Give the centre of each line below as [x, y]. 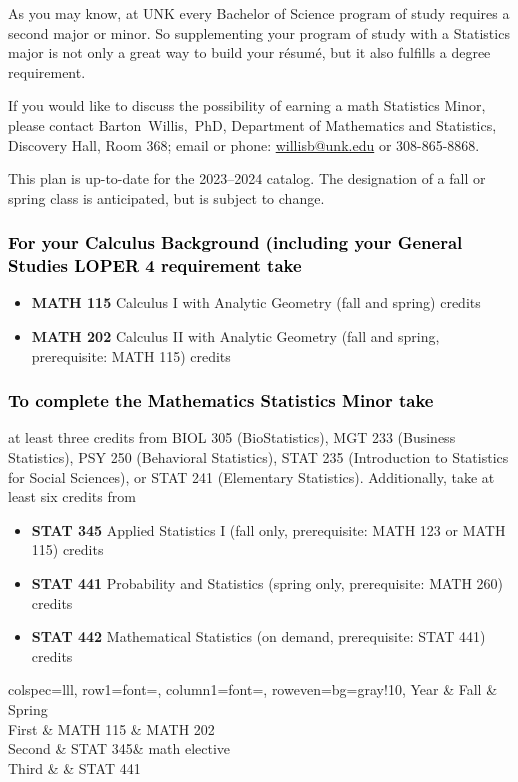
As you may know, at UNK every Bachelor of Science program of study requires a [259, 13]
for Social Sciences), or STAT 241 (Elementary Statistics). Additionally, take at [251, 476]
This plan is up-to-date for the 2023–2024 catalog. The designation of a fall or [247, 178]
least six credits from [72, 496]
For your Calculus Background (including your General [235, 242]
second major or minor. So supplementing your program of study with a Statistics [259, 32]
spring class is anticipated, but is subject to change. [166, 197]
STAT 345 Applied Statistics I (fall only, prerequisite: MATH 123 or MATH [268, 529]
